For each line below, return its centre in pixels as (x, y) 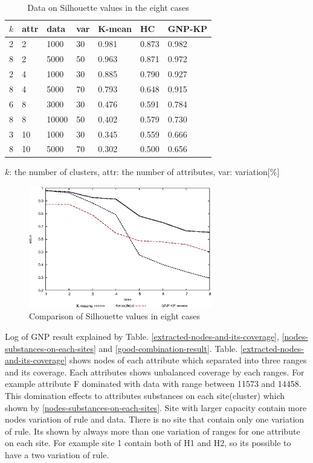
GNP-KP (188, 28)
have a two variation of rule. (57, 454)
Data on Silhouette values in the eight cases (108, 7)
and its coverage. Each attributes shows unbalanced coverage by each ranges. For (155, 372)
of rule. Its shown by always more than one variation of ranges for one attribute (153, 431)
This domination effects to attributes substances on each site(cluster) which (145, 395)
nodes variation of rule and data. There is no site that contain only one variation (155, 419)
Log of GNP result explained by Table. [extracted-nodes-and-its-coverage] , (142, 336)
